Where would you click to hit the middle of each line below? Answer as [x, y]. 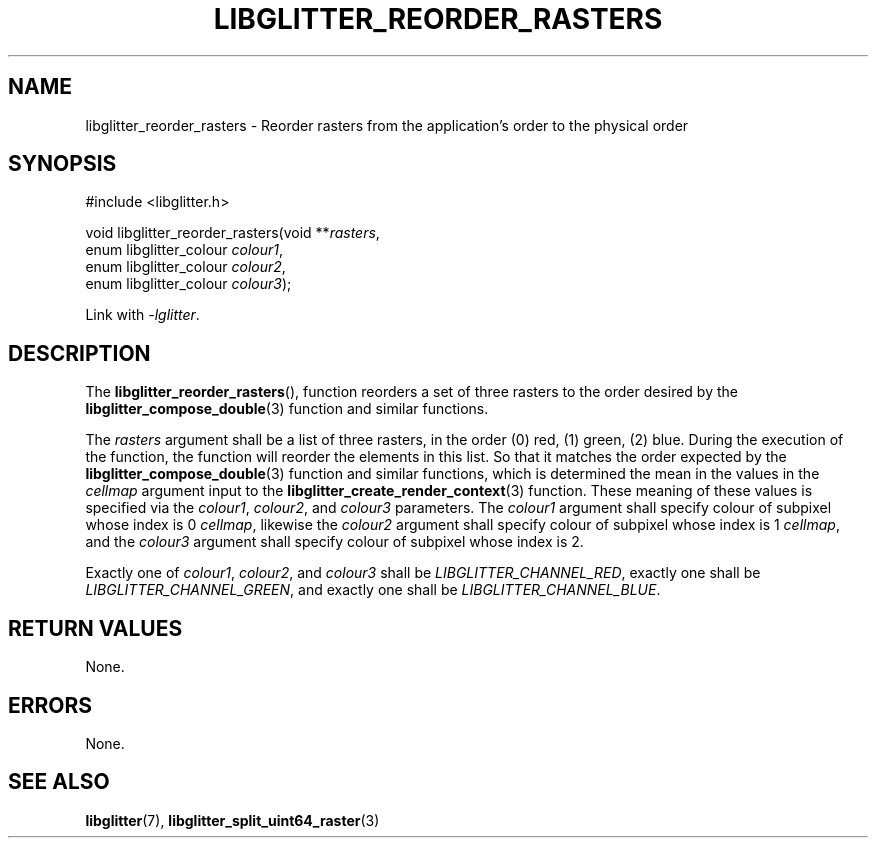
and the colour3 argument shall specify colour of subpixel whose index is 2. [334, 542]
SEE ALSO [59, 782]
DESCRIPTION [79, 353]
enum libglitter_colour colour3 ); [188, 284]
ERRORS [50, 705]
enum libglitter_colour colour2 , [185, 267]
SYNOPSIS [62, 164]
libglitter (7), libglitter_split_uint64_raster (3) [232, 820]
